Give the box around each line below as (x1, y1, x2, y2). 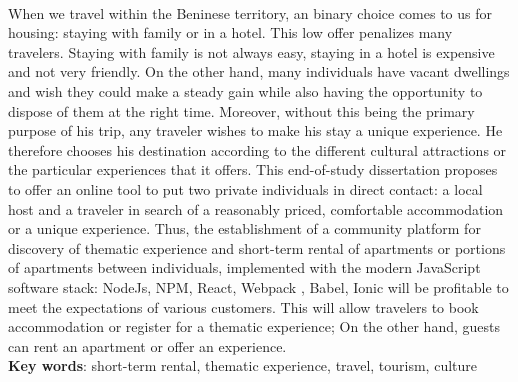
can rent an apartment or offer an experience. (8, 335, 287, 356)
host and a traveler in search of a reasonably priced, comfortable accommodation (8, 198, 504, 219)
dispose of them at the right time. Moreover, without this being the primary (8, 100, 475, 121)
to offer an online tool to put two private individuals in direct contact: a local (8, 178, 483, 199)
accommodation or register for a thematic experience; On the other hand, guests (8, 316, 500, 337)
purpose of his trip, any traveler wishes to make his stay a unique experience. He (8, 120, 503, 141)
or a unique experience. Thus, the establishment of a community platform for (8, 218, 481, 239)
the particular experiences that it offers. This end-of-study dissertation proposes (8, 159, 498, 180)
